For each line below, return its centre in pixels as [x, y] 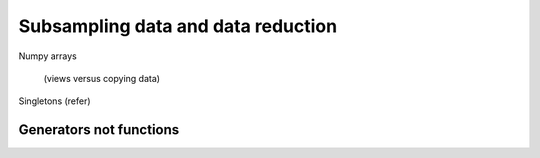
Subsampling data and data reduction [178, 26]
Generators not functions [99, 130]
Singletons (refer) [54, 101]
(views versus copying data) [101, 78]
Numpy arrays [47, 56]
